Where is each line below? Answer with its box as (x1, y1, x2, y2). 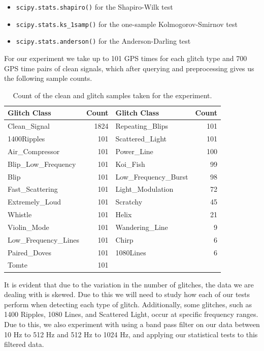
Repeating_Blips (115, 121, 169, 131)
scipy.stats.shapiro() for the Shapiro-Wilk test (16, 2, 173, 12)
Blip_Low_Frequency (8, 158, 76, 169)
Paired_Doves (8, 247, 52, 257)
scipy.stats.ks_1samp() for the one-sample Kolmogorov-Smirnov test (16, 18, 238, 29)
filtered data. (4, 339, 44, 349)
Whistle (8, 209, 32, 220)
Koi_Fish (115, 158, 145, 169)
